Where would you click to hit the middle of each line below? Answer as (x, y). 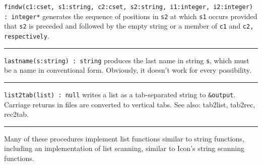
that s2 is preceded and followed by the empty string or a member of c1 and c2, (129, 26)
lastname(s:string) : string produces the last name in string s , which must (127, 60)
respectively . (27, 35)
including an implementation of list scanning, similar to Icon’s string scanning (124, 148)
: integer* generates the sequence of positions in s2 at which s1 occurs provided (131, 16)
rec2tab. (17, 114)
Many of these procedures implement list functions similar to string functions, (124, 138)
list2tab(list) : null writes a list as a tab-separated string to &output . (120, 94)
